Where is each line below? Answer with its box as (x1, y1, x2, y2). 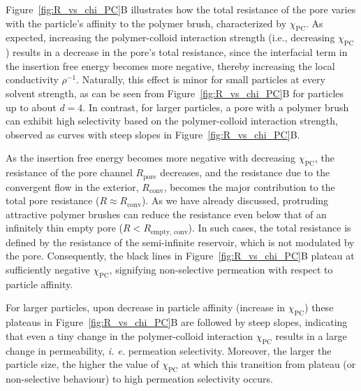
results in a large (275, 328, 347, 343)
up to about (6, 99, 57, 114)
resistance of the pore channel (6, 165, 133, 180)
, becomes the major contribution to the (163, 179, 335, 194)
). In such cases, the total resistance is (188, 220, 351, 235)
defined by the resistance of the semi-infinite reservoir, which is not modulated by (6, 234, 355, 249)
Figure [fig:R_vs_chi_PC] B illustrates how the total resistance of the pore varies (6, 2, 356, 16)
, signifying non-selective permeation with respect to (109, 262, 333, 277)
